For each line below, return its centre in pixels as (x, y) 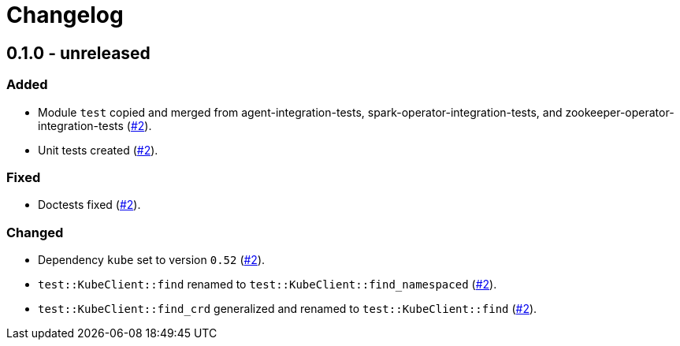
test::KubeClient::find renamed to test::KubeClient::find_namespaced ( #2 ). (268, 285)
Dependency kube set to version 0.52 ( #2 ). (152, 260)
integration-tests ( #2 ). (95, 125)
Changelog (65, 15)
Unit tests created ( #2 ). (98, 150)
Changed (35, 232)
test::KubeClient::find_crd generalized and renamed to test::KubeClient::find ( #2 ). (288, 309)
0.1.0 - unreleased (78, 53)
